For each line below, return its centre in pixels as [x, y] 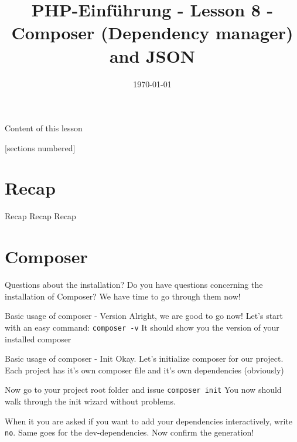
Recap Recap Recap [40, 216]
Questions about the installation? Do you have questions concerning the [134, 285]
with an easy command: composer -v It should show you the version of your [142, 327]
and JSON [152, 55]
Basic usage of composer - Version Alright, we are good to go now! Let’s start [144, 316]
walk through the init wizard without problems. [90, 401]
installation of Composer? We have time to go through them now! [123, 296]
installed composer [38, 339]
